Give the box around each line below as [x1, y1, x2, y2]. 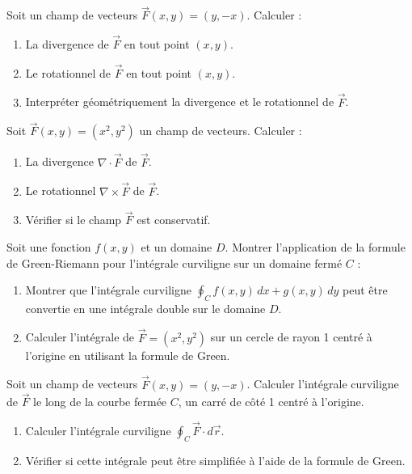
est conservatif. [137, 211, 211, 228]
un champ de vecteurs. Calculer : [139, 122, 302, 139]
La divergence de [25, 36, 109, 53]
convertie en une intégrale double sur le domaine [25, 299, 266, 316]
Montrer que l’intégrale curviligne [25, 281, 191, 298]
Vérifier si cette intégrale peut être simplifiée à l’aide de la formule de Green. [25, 451, 406, 468]
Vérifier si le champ [25, 211, 122, 228]
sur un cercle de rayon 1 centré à [210, 328, 372, 345]
